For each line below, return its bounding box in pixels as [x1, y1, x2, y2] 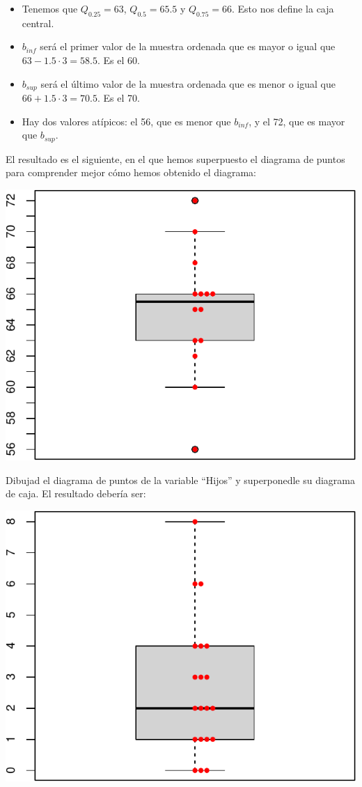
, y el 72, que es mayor [249, 114, 345, 128]
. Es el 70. [97, 91, 140, 105]
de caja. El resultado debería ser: [6, 486, 146, 501]
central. [22, 15, 54, 30]
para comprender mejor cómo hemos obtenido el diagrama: [6, 165, 256, 180]
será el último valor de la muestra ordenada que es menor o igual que [40, 76, 336, 91]
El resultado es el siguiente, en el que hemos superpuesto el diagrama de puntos [6, 151, 345, 166]
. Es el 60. [97, 52, 140, 67]
